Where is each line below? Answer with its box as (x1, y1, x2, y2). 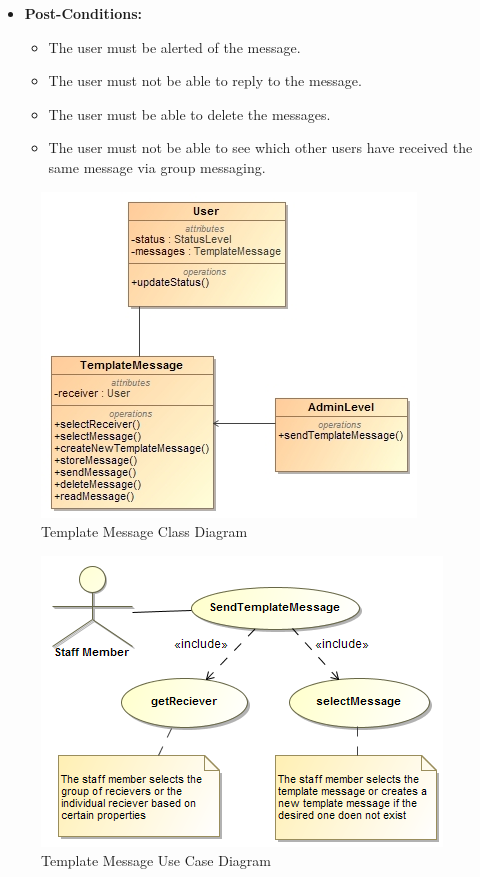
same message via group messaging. (48, 156, 266, 177)
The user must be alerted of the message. (48, 36, 301, 57)
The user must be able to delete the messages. (48, 103, 331, 124)
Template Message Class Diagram (41, 521, 248, 542)
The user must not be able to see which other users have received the (48, 137, 473, 158)
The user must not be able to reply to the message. (48, 70, 362, 91)
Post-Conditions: (24, 3, 142, 23)
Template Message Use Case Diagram (41, 850, 271, 871)
